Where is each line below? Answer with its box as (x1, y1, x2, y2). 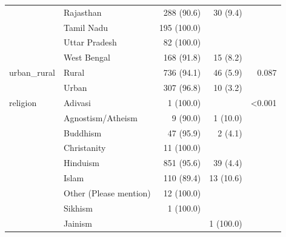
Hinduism (64, 156, 99, 169)
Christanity (64, 141, 106, 154)
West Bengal (64, 51, 110, 64)
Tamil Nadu (64, 21, 108, 33)
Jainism (64, 216, 92, 229)
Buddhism (64, 126, 102, 139)
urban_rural (9, 66, 55, 79)
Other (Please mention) (64, 186, 151, 199)
